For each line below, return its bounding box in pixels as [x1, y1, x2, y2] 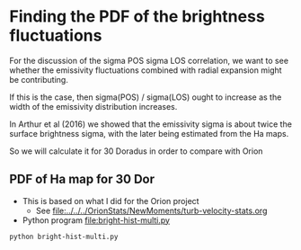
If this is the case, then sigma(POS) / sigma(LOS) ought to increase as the [9, 92, 282, 103]
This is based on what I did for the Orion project [22, 195, 199, 206]
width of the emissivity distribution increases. [9, 101, 178, 112]
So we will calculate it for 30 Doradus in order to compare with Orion [9, 146, 263, 156]
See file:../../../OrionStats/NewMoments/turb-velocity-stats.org [35, 205, 268, 216]
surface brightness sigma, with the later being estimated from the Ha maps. [9, 128, 289, 138]
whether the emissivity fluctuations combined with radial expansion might [9, 65, 282, 76]
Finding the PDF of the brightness [9, 6, 265, 27]
